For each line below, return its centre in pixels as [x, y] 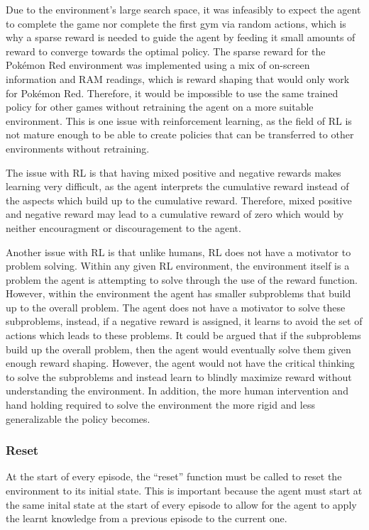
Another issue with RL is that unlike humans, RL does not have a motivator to [178, 252]
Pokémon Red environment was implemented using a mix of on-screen [158, 65]
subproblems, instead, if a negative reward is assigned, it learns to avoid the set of [184, 321]
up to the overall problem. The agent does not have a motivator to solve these [176, 307]
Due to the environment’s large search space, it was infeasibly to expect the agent [183, 9]
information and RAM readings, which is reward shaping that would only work [178, 78]
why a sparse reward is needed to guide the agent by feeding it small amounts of [181, 37]
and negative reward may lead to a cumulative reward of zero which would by [175, 214]
